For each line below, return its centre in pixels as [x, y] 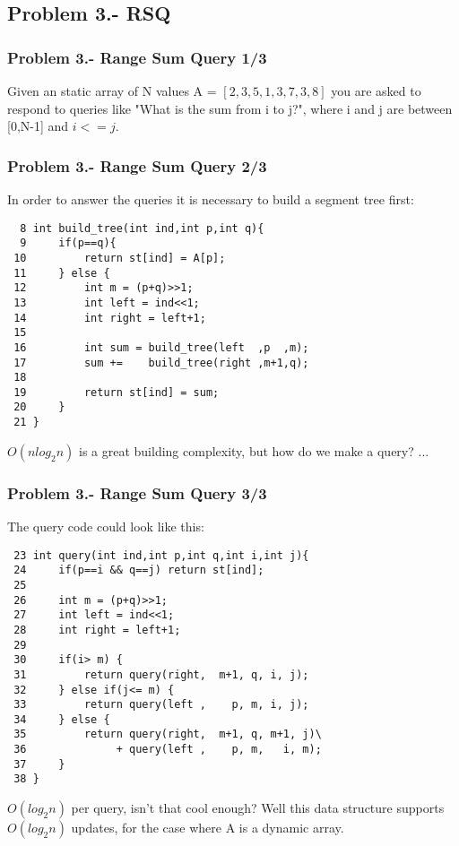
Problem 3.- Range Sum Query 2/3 [137, 165]
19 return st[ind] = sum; [117, 392]
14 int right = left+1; [110, 318]
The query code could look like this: [106, 526]
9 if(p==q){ [68, 243]
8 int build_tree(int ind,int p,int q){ [142, 228]
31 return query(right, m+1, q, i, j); [161, 674]
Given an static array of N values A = [112, 91]
